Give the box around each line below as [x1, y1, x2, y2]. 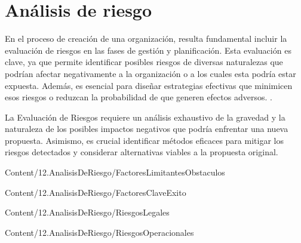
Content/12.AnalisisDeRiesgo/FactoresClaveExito [5, 186, 186, 198]
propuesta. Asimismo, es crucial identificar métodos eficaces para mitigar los [5, 134, 284, 146]
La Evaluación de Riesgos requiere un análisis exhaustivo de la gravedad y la [5, 110, 285, 123]
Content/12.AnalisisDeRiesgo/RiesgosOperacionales [5, 226, 194, 238]
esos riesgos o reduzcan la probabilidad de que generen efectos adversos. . [5, 91, 272, 103]
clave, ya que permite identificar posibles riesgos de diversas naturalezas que [5, 56, 283, 68]
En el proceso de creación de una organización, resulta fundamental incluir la [5, 32, 287, 45]
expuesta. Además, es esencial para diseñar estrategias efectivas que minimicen [5, 79, 293, 91]
